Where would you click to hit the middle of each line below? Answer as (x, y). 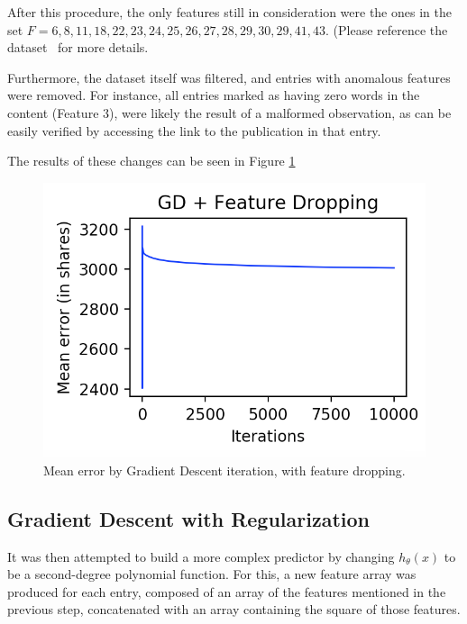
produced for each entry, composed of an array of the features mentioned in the (227, 591)
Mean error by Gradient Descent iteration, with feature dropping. (224, 470)
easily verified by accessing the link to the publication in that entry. (194, 130)
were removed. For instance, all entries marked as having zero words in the (214, 95)
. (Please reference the (387, 29)
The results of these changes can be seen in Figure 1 (151, 161)
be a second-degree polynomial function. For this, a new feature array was (212, 574)
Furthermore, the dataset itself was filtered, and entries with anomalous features (229, 77)
